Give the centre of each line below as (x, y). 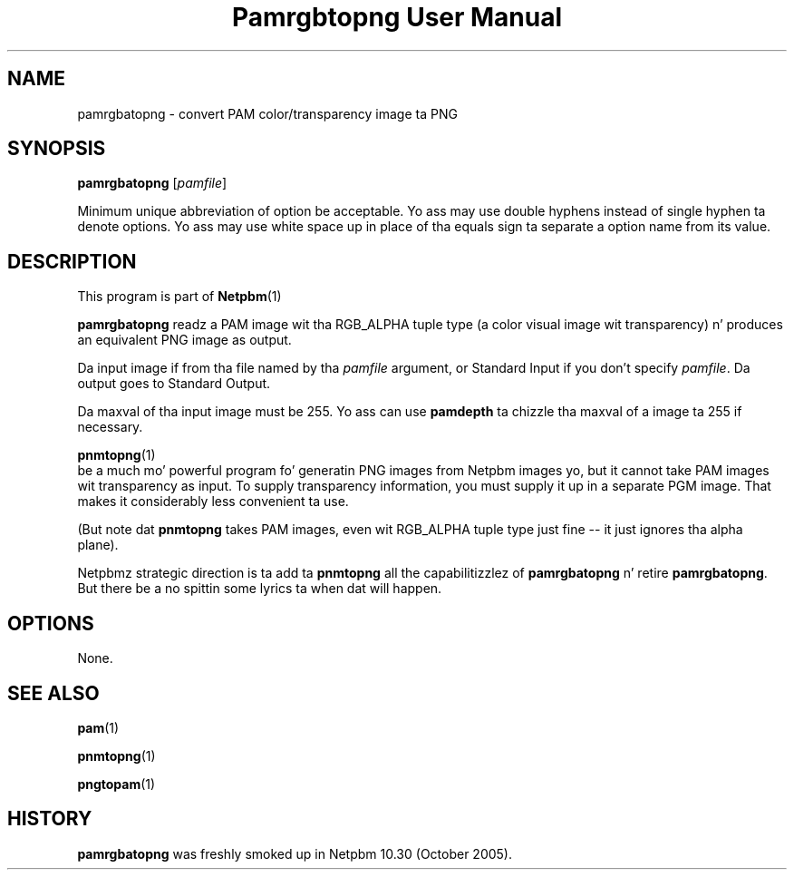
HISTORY (50, 819)
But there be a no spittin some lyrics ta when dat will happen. (260, 589)
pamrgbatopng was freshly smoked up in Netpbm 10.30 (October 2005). (295, 853)
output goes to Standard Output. (174, 384)
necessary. (110, 427)
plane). (98, 545)
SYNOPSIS (57, 149)
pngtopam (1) (116, 784)
